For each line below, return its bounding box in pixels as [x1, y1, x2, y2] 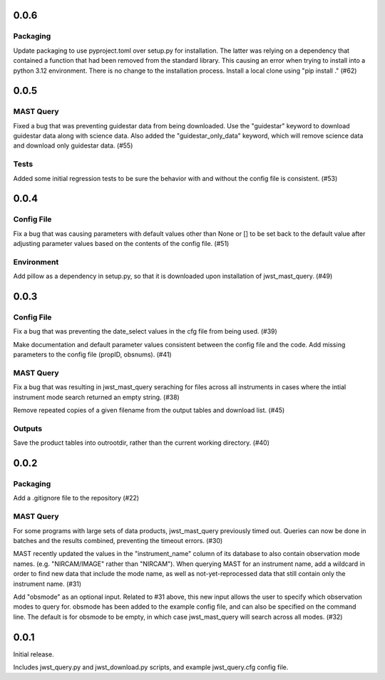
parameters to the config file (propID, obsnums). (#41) [13, 350, 172, 359]
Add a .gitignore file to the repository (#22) [13, 494, 139, 503]
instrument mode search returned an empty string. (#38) [13, 393, 180, 401]
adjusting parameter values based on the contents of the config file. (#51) [13, 239, 230, 248]
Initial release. [13, 649, 54, 659]
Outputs [13, 423, 43, 433]
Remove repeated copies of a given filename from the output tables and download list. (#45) [13, 406, 285, 415]
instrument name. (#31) [13, 579, 82, 588]
